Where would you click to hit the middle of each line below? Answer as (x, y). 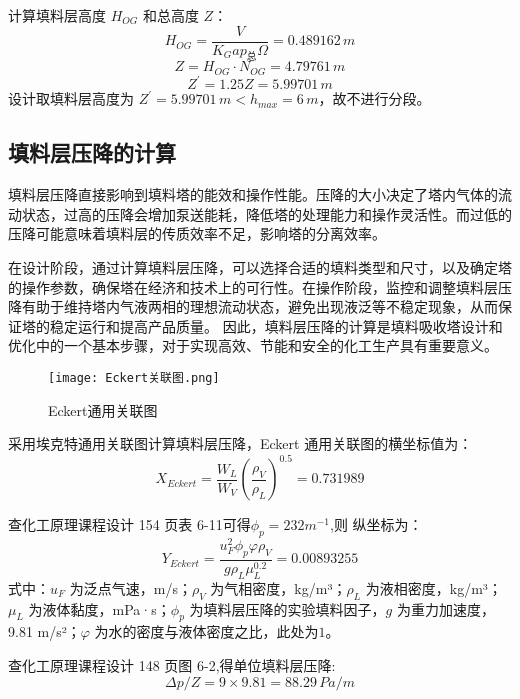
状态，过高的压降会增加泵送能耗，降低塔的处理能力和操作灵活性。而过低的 (266, 213)
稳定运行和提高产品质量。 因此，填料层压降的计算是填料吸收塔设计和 (276, 325)
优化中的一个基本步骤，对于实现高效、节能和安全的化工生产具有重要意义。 (253, 345)
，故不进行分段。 (374, 98)
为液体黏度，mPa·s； (99, 608)
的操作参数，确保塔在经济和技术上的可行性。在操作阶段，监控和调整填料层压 (260, 286)
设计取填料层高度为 (71, 98)
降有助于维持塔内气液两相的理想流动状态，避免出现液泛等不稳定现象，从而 (253, 306)
